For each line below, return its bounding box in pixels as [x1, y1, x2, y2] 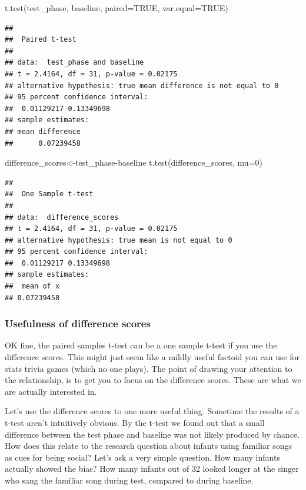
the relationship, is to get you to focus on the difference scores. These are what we [5, 374, 301, 386]
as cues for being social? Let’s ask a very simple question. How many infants [5, 451, 280, 463]
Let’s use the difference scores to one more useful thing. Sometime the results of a [5, 405, 300, 417]
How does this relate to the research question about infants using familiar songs [5, 439, 292, 452]
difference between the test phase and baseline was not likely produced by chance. [5, 428, 300, 440]
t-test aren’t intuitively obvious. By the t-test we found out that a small [5, 417, 265, 429]
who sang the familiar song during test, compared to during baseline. [5, 474, 254, 486]
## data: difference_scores [5, 213, 119, 221]
